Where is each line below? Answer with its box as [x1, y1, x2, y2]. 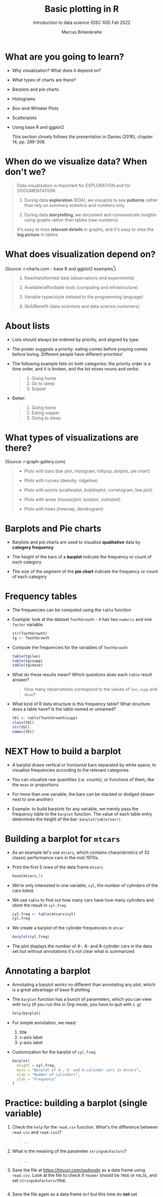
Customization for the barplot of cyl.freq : [12, 1049, 96, 1055]
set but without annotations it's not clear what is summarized [12, 949, 135, 954]
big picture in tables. [17, 231, 59, 237]
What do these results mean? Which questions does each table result [12, 672, 152, 678]
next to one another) [12, 796, 54, 802]
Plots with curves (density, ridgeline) [24, 477, 98, 484]
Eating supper [31, 410, 60, 416]
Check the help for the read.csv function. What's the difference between [12, 1124, 158, 1130]
